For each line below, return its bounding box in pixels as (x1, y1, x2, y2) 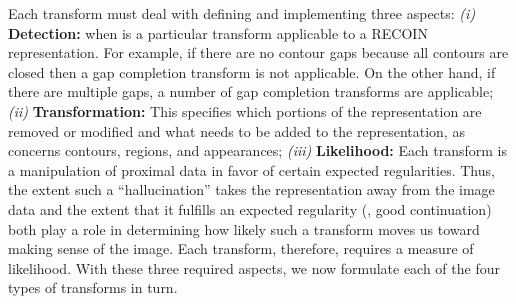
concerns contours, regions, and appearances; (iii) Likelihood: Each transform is (8, 140, 508, 161)
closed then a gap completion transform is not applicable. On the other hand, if (8, 61, 496, 82)
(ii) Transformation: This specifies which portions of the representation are (8, 100, 482, 121)
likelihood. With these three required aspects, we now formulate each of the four (8, 257, 500, 278)
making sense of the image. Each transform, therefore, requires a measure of (8, 238, 474, 259)
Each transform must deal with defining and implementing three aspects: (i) (8, 3, 476, 23)
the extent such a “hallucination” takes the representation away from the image (8, 179, 495, 200)
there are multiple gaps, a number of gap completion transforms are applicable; (8, 81, 494, 102)
